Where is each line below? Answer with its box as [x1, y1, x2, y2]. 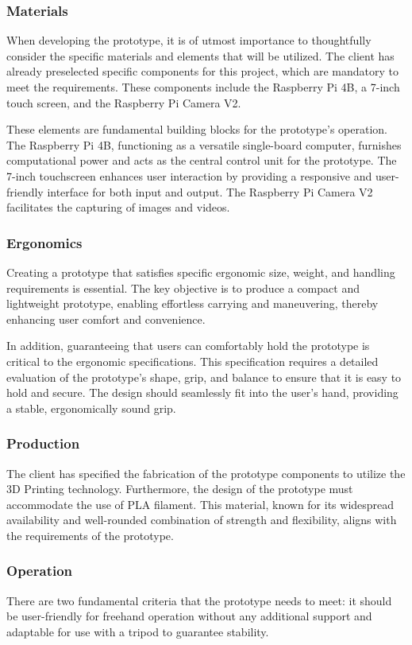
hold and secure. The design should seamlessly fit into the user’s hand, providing [6, 384, 399, 401]
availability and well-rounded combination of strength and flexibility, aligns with [6, 511, 397, 528]
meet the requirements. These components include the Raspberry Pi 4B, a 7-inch [6, 79, 400, 95]
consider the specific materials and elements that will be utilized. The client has [6, 47, 395, 64]
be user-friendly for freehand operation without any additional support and [6, 608, 372, 624]
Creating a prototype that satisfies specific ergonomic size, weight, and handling [6, 263, 395, 280]
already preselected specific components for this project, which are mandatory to [6, 63, 399, 80]
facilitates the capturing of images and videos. [6, 199, 230, 216]
